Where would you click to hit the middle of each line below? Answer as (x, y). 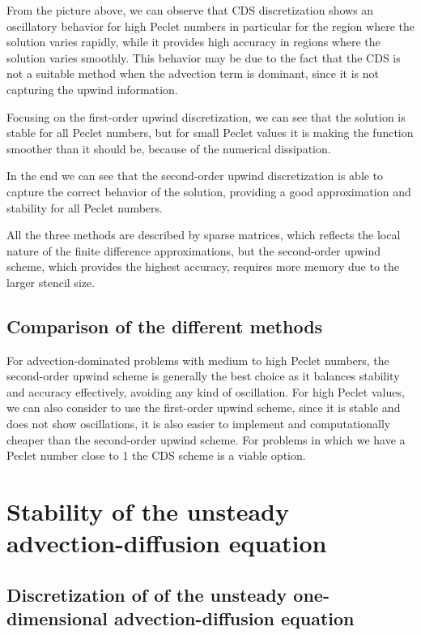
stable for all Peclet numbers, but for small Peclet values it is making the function (210, 133)
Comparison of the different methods (165, 326)
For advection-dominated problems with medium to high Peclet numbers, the (198, 360)
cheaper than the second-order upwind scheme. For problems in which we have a (206, 439)
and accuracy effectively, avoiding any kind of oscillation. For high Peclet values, (206, 391)
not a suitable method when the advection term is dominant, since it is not (193, 73)
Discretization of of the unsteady (147, 594)
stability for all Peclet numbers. (85, 207)
